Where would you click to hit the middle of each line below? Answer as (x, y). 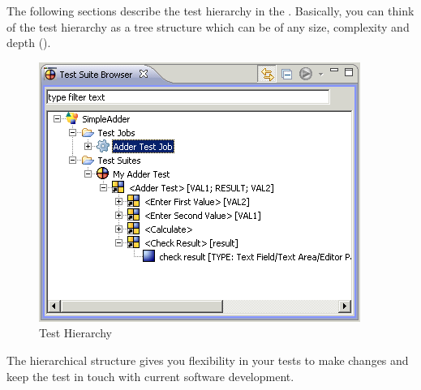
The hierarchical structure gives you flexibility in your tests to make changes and (208, 360)
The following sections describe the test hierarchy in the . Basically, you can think (210, 11)
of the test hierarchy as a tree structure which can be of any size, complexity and (208, 26)
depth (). (29, 43)
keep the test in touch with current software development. (150, 376)
